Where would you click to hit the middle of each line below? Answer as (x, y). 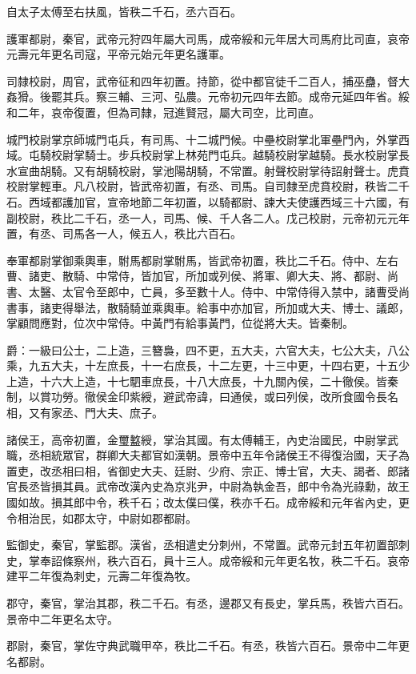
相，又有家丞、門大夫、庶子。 (85, 413)
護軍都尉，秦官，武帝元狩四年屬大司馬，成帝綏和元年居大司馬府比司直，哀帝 (208, 38)
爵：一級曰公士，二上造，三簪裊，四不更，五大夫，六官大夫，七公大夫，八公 (208, 349)
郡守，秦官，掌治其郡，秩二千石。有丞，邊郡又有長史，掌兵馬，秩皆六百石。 (208, 603)
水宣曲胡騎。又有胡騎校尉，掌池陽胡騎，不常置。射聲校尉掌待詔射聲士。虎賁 (208, 170)
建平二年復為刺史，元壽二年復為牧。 (102, 576)
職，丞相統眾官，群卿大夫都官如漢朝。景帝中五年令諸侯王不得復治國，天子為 (208, 455)
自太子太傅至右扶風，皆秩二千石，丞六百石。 (124, 11)
